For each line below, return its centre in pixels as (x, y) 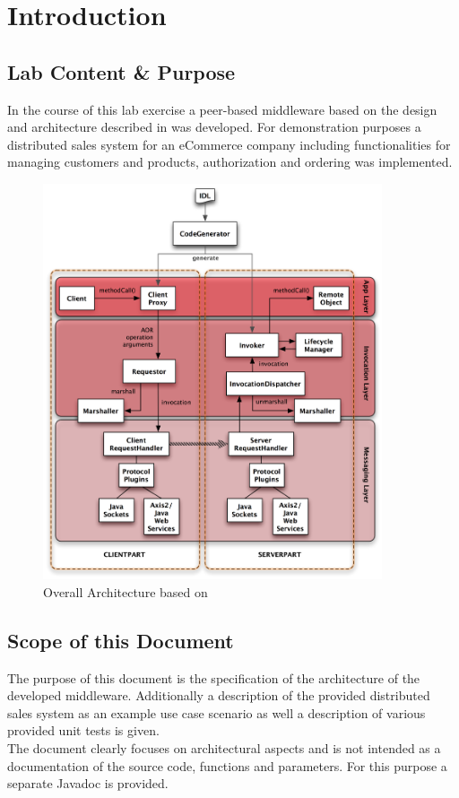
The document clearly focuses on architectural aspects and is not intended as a (224, 748)
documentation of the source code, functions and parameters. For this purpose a (227, 765)
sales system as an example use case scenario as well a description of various (217, 712)
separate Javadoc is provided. (88, 783)
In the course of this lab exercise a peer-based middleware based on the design (222, 109)
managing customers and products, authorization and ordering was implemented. (230, 162)
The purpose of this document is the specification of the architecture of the (214, 677)
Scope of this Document (121, 640)
